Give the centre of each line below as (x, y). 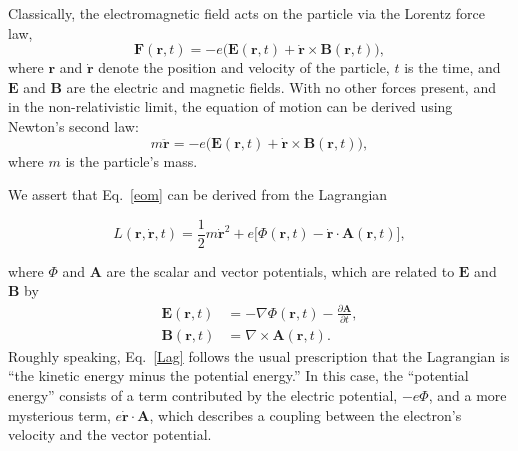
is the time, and (452, 67)
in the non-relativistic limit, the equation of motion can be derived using (230, 106)
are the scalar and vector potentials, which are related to (280, 270)
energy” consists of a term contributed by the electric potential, (203, 395)
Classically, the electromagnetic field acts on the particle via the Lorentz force (246, 13)
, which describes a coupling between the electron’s (305, 414)
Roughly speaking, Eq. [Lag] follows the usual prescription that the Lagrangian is (259, 355)
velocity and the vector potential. (110, 434)
